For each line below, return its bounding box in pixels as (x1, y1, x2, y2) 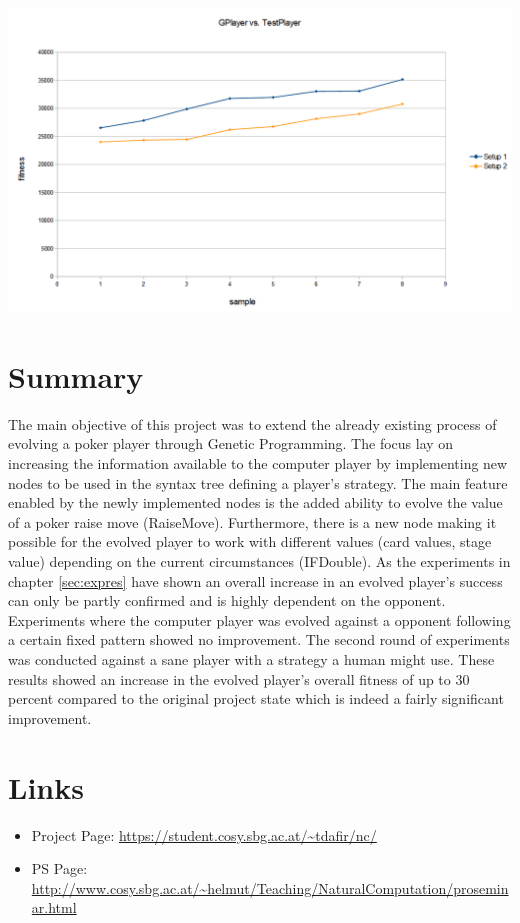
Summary (8, 355, 144, 396)
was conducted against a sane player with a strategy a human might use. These (8, 649, 495, 669)
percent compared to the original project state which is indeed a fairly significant (8, 688, 504, 709)
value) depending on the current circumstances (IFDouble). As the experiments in (8, 551, 511, 572)
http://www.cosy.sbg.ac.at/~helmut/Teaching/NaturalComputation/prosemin (31, 877, 509, 898)
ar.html (31, 897, 77, 918)
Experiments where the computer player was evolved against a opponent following (8, 609, 511, 630)
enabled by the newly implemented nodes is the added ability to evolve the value (8, 492, 503, 513)
